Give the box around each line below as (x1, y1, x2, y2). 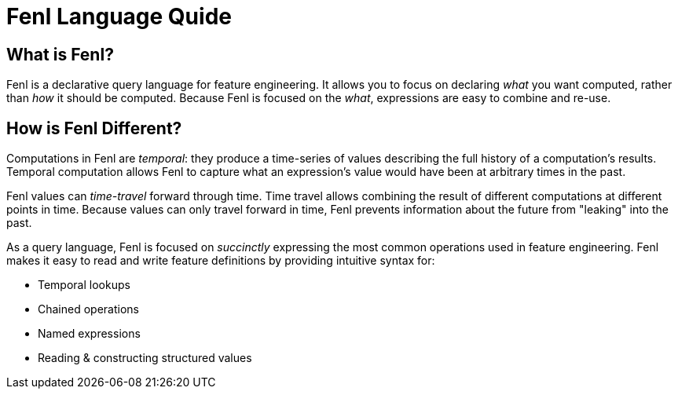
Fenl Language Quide (6, 3, 232, 30)
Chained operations (38, 302, 139, 316)
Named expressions (38, 327, 141, 341)
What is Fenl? (6, 44, 114, 64)
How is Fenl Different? (6, 118, 182, 138)
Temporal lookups (38, 278, 130, 292)
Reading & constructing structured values (38, 351, 252, 365)
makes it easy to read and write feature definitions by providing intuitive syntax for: (6, 254, 435, 268)
